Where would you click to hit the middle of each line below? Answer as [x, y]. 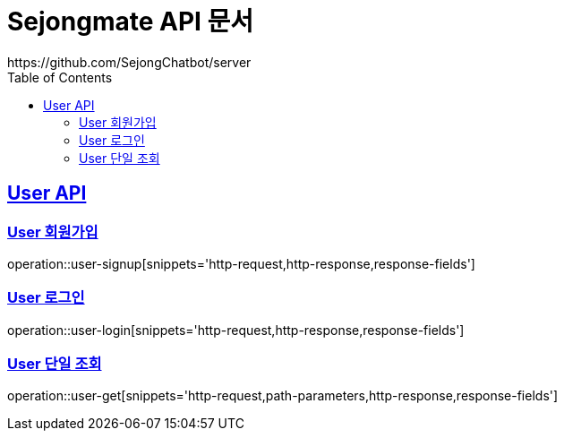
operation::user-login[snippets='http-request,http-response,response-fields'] [236, 330]
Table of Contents [60, 77]
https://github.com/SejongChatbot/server [129, 62]
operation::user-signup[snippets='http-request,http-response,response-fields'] [241, 263]
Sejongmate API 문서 [131, 21]
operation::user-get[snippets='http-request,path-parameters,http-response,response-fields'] [283, 396]
